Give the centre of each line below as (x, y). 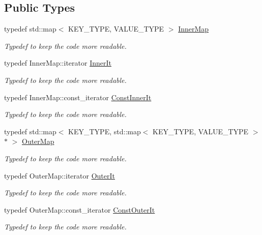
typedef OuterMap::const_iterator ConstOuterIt (80, 209)
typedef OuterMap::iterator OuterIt (60, 175)
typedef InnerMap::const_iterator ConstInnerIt (78, 97)
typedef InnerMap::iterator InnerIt (58, 63)
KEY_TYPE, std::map (105, 131)
